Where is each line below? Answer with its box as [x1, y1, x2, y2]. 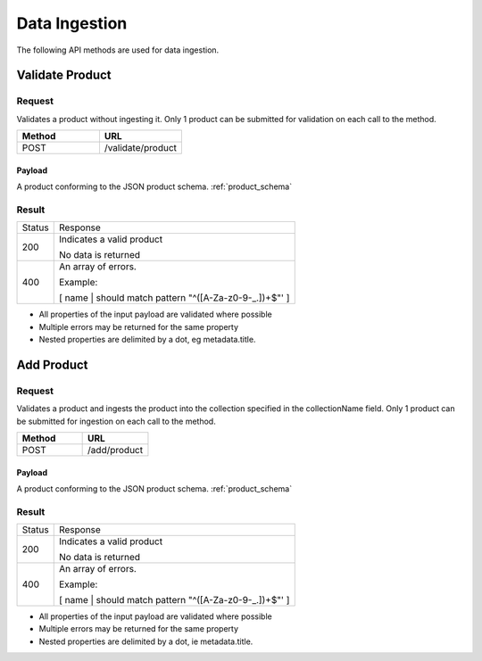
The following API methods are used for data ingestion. [16, 45, 220, 55]
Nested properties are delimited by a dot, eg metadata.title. [38, 335, 256, 345]
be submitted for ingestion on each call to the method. [16, 416, 216, 426]
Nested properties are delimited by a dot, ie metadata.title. [38, 636, 253, 647]
